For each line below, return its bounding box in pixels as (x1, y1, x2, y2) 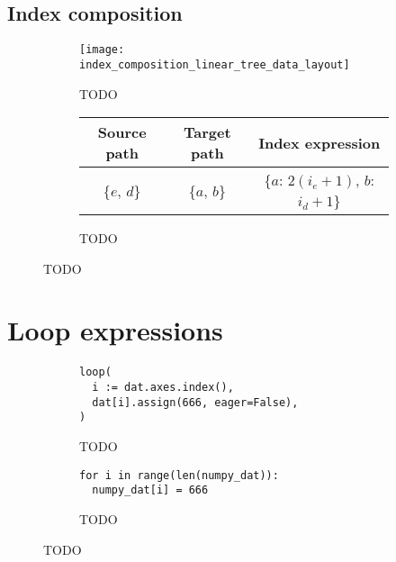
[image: (79, 43, 125, 57)
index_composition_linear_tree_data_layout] (79, 58, 350, 71)
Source (97, 122, 147, 143)
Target (184, 122, 231, 143)
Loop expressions (7, 312, 223, 349)
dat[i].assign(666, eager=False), (92, 395, 299, 409)
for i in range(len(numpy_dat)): (79, 468, 279, 482)
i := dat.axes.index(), (92, 381, 234, 394)
